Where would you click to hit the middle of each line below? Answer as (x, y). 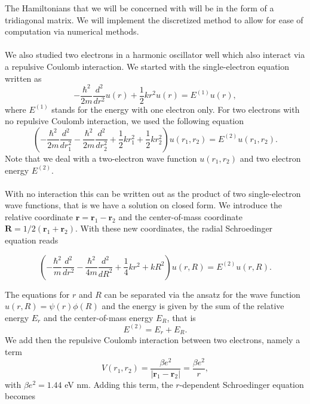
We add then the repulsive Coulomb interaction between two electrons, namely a (153, 340)
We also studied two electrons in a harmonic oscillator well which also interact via (155, 55)
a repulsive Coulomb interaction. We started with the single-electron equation (147, 66)
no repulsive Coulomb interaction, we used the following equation (125, 121)
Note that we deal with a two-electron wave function (101, 158)
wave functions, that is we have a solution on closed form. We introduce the (143, 205)
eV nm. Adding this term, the (119, 384)
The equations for (37, 294)
